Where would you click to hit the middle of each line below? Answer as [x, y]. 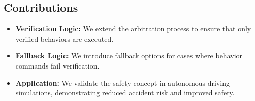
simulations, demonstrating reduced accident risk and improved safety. [125, 93]
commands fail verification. [57, 65]
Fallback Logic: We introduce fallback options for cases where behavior [129, 56]
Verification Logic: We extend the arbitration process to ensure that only [133, 29]
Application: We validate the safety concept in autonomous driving [122, 82]
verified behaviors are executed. [65, 38]
